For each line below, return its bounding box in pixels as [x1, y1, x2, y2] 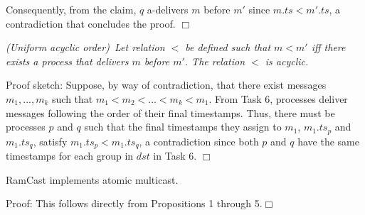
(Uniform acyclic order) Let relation [6, 40, 165, 55]
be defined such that [185, 40, 271, 55]
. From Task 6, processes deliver [208, 91, 348, 106]
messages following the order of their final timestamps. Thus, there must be [6, 105, 335, 120]
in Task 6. [153, 148, 197, 163]
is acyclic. [265, 53, 309, 68]
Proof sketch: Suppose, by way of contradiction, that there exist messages [6, 77, 327, 92]
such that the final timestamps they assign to [84, 119, 282, 134]
